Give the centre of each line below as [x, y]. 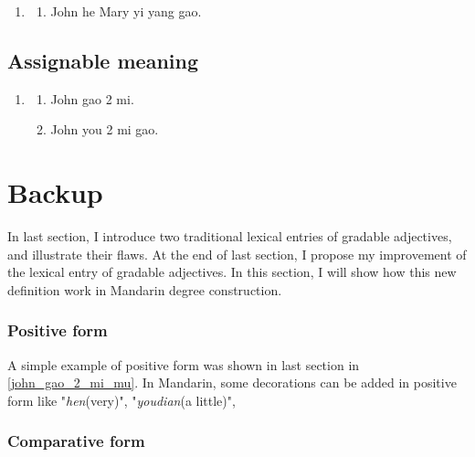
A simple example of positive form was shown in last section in [184, 364]
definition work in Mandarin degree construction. [145, 289]
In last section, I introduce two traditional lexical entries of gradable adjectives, [230, 236]
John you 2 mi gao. [105, 129]
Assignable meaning [103, 60]
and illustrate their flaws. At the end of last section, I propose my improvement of [237, 254]
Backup [55, 192]
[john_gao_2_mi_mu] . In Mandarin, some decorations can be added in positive [232, 383]
